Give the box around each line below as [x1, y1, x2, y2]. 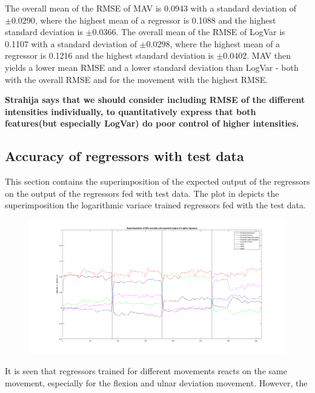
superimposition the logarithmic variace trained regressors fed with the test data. [5, 199, 306, 211]
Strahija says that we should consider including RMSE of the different [5, 93, 305, 106]
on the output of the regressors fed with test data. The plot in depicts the [5, 187, 279, 199]
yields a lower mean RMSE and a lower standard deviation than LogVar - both [5, 61, 299, 73]
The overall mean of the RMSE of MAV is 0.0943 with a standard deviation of [5, 2, 296, 14]
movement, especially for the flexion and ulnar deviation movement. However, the [5, 376, 308, 389]
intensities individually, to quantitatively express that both [5, 105, 256, 117]
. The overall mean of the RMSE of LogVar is [116, 25, 285, 38]
